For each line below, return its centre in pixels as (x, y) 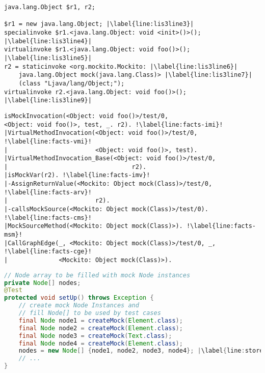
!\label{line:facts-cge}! (48, 252)
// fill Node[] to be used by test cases (90, 313)
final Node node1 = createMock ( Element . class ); (101, 320)
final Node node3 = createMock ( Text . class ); (95, 336)
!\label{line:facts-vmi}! (48, 141)
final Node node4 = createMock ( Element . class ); (101, 343)
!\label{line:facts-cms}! (48, 218)
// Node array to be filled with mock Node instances (97, 275)
